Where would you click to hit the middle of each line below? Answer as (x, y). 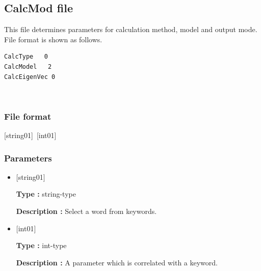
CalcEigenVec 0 (30, 77)
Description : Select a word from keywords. (86, 211)
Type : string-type (46, 194)
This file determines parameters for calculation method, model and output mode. (131, 29)
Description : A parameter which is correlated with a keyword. (117, 262)
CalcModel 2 (28, 66)
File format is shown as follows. (53, 39)
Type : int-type (41, 245)
